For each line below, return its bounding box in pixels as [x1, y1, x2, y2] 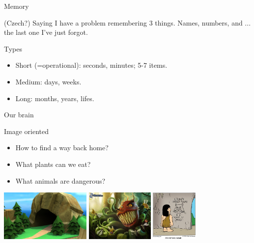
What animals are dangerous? [15, 175, 106, 186]
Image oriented [4, 126, 49, 136]
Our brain [4, 109, 34, 120]
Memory [4, 1, 29, 11]
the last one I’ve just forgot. [4, 27, 88, 37]
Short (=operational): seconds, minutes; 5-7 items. [15, 60, 168, 70]
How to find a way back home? [15, 142, 109, 153]
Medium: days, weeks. [15, 76, 82, 86]
